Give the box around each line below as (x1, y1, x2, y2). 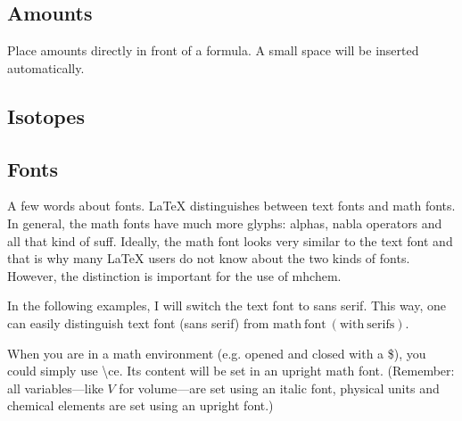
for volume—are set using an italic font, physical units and (119, 378, 440, 397)
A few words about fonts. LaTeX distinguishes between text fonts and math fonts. (7, 196, 456, 215)
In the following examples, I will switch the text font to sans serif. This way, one (7, 296, 447, 315)
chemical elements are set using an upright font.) (7, 396, 274, 415)
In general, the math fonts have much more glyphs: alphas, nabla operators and (7, 213, 442, 232)
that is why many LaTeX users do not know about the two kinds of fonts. (7, 249, 410, 268)
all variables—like (7, 378, 103, 397)
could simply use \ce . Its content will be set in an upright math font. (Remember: (7, 361, 455, 380)
